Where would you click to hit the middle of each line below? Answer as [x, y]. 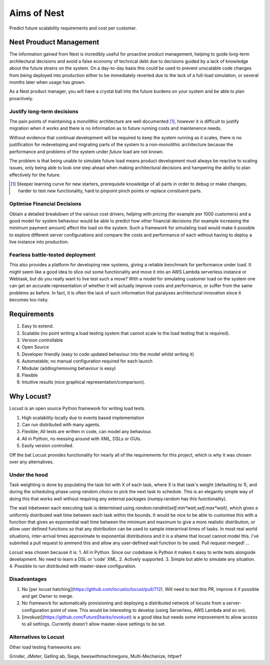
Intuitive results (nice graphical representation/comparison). [83, 382]
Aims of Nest [37, 13]
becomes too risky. [29, 300]
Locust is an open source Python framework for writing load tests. [77, 409]
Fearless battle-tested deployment [52, 254]
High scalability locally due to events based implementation [83, 418]
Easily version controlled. [47, 446]
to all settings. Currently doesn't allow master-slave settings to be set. [94, 624]
